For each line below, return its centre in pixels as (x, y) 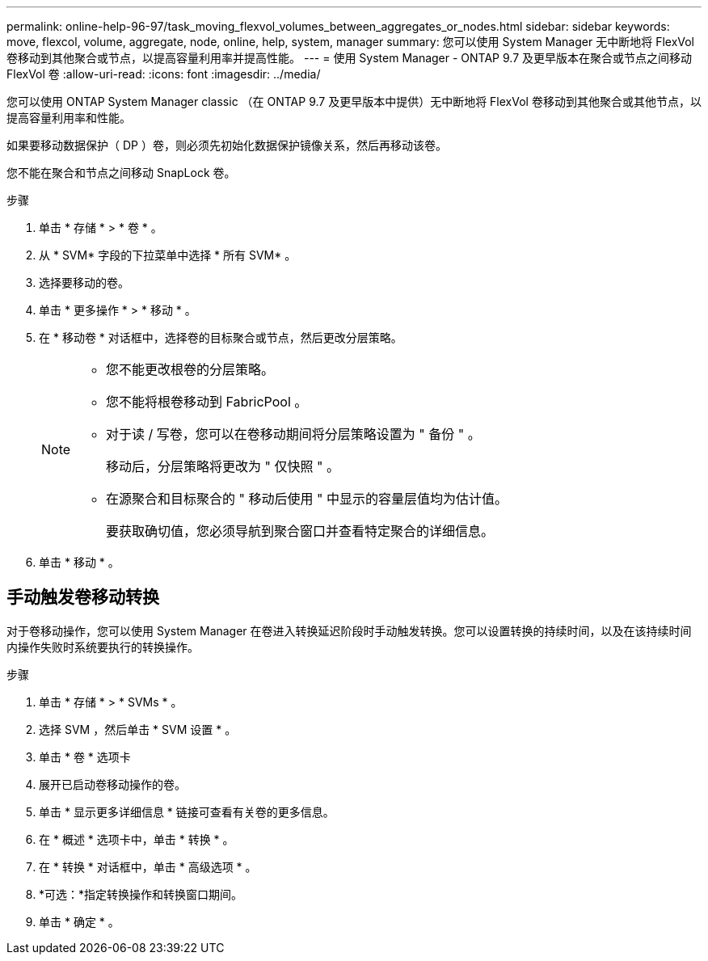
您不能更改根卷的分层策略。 (190, 369)
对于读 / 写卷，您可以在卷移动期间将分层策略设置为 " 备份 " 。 (293, 434)
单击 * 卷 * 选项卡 (85, 757)
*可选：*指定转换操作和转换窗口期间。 (141, 894)
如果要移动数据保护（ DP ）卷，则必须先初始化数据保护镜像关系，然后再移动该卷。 (227, 145)
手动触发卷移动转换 (83, 597)
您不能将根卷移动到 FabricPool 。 (207, 402)
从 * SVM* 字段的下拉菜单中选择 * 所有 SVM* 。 (168, 255)
